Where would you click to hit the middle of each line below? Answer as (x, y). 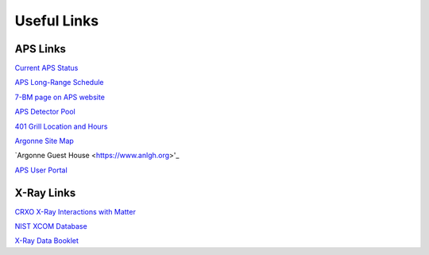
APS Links (41, 49)
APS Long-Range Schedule (59, 83)
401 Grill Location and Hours (61, 126)
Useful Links (57, 21)
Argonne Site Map (44, 141)
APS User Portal (41, 170)
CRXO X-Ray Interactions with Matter (75, 211)
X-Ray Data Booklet (47, 241)
